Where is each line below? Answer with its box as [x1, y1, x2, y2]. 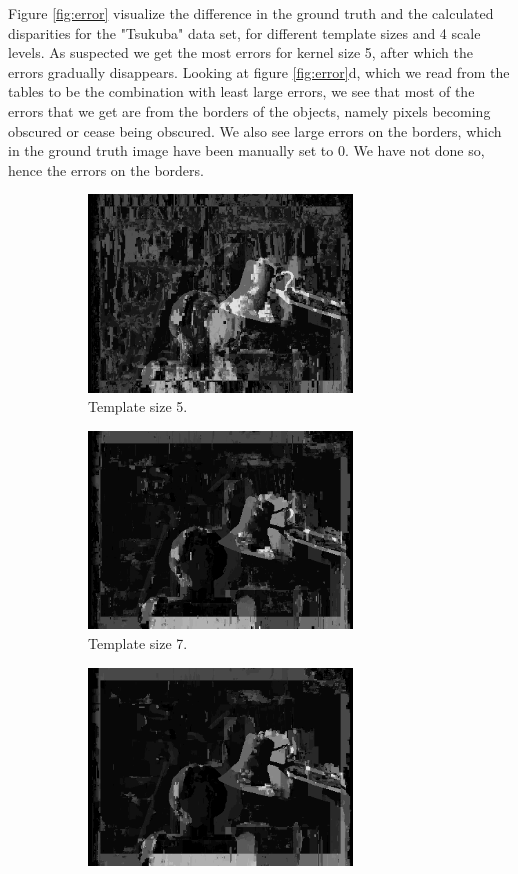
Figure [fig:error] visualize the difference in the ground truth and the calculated [8, 3, 494, 23]
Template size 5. [88, 396, 188, 417]
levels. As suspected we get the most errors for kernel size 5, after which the [8, 42, 474, 63]
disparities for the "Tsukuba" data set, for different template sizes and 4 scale [8, 22, 481, 43]
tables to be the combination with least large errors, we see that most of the [8, 81, 475, 102]
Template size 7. [88, 632, 188, 653]
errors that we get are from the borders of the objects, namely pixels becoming [8, 100, 491, 121]
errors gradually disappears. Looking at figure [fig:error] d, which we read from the [8, 61, 510, 82]
